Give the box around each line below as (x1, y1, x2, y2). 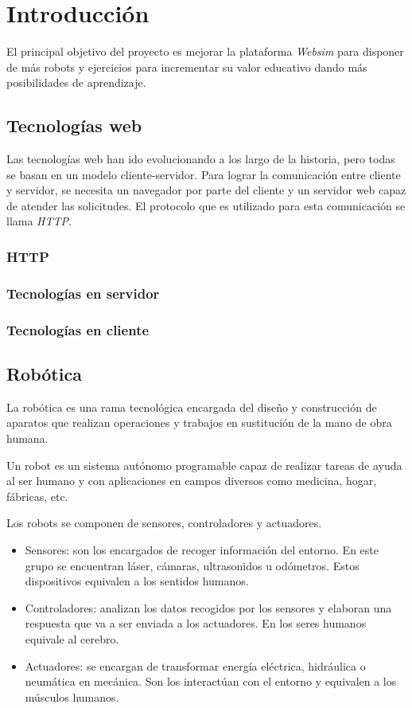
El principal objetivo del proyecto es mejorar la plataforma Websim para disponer (6, 43, 404, 60)
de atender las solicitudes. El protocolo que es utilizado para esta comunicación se (6, 197, 406, 213)
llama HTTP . (6, 213, 72, 229)
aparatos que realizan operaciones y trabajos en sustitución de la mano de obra (6, 414, 392, 431)
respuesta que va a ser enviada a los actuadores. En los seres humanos (25, 615, 367, 632)
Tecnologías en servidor (6, 283, 160, 303)
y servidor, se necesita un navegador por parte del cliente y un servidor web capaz (6, 182, 406, 198)
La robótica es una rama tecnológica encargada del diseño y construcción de (6, 398, 377, 415)
